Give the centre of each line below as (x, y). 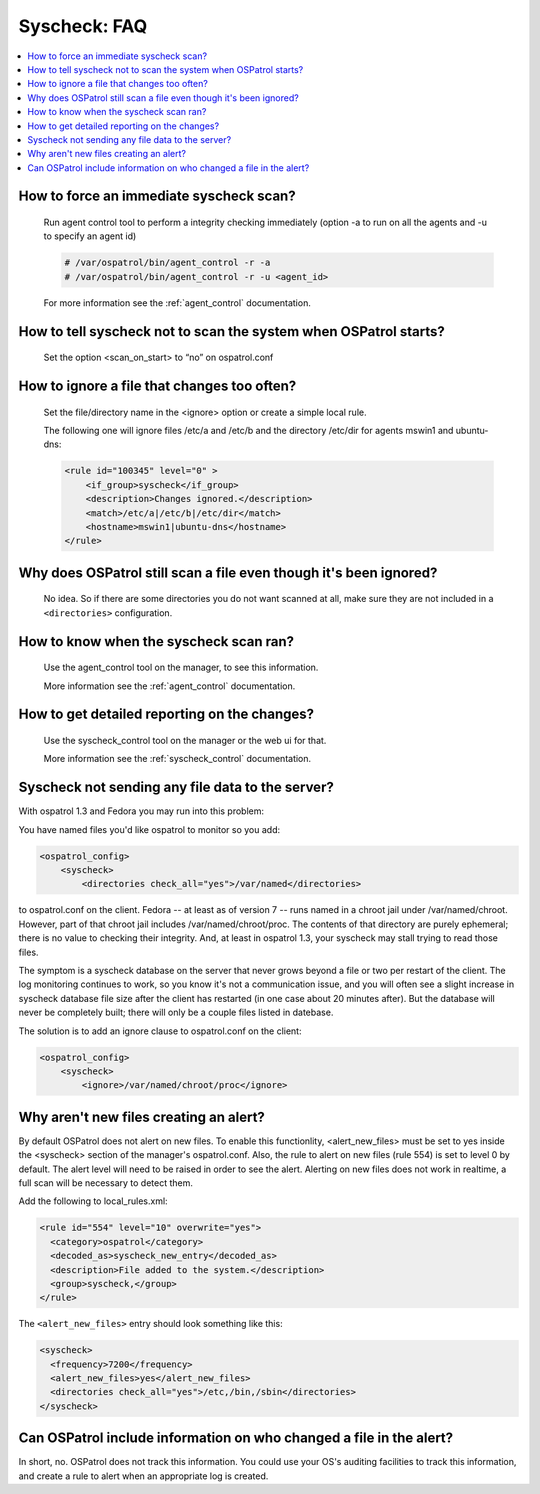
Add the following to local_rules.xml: (93, 1201)
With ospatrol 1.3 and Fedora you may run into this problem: (141, 811)
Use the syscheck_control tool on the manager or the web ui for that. (185, 740)
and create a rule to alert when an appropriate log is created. (143, 1476)
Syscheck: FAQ (83, 26)
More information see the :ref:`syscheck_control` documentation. (177, 759)
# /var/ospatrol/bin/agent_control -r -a (167, 263)
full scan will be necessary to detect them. (106, 1182)
